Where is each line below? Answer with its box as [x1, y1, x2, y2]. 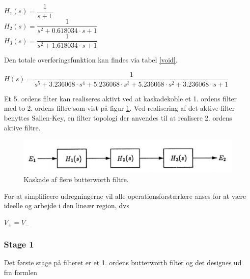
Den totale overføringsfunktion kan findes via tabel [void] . [4, 55, 178, 65]
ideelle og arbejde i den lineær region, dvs [4, 200, 129, 211]
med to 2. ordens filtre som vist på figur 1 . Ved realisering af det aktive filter [4, 103, 235, 113]
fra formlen [4, 267, 37, 278]
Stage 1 [4, 238, 34, 250]
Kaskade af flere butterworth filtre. [24, 174, 129, 184]
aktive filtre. [4, 122, 41, 132]
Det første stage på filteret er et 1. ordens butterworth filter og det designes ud [4, 257, 242, 268]
